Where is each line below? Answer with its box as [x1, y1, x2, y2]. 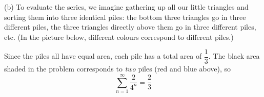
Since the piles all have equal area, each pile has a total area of [4, 51, 202, 61]
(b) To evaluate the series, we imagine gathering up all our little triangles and [4, 2, 249, 12]
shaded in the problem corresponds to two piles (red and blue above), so [4, 63, 231, 74]
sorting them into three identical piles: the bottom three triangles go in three [4, 11, 246, 22]
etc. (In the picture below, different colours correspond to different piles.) [4, 31, 234, 42]
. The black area [208, 51, 260, 61]
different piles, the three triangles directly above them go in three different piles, [4, 21, 256, 32]
